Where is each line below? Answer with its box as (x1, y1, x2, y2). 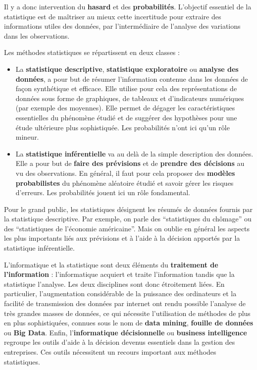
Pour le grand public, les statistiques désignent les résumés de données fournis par (4, 204, 253, 214)
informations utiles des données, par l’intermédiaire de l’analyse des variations (4, 21, 241, 31)
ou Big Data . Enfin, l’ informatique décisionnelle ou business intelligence (4, 327, 247, 337)
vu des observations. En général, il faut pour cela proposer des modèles (15, 167, 235, 178)
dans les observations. (4, 30, 70, 41)
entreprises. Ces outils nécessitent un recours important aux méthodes (4, 347, 216, 357)
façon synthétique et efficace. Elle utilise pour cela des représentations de (15, 83, 237, 94)
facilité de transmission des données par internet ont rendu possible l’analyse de (4, 298, 246, 309)
